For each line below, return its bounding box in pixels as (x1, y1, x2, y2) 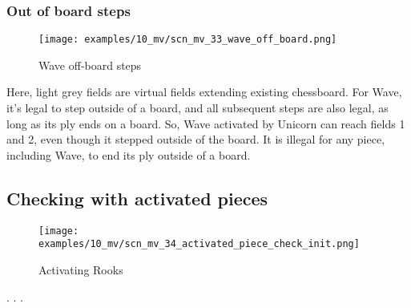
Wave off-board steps (38, 56, 142, 73)
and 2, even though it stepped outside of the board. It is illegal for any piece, (6, 131, 385, 148)
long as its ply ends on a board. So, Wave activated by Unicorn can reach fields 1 (6, 115, 405, 132)
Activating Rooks (38, 261, 123, 278)
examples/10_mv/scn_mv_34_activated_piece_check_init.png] (38, 238, 360, 250)
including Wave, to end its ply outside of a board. (6, 146, 251, 163)
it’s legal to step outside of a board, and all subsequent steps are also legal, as (6, 99, 389, 116)
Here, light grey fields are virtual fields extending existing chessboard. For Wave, (6, 83, 402, 100)
